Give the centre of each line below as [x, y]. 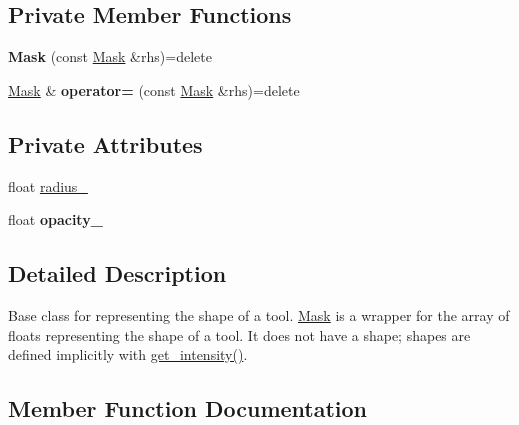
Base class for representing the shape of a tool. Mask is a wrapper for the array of [259, 314]
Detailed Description [117, 273]
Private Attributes [105, 143]
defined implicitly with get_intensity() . [128, 354]
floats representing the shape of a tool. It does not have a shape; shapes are [239, 334]
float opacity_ [55, 219]
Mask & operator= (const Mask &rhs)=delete [154, 89]
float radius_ [48, 185]
